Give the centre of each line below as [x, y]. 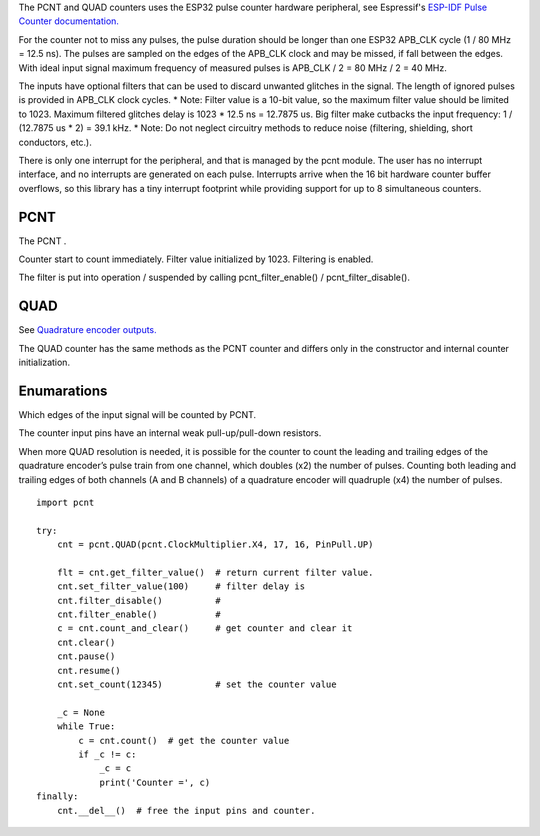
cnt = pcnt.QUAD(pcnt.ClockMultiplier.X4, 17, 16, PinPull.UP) [215, 544]
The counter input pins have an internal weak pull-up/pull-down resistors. [170, 433]
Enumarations [63, 390]
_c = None [80, 712]
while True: [86, 726]
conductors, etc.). [55, 142]
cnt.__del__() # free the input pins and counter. [186, 810]
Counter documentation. [69, 21]
